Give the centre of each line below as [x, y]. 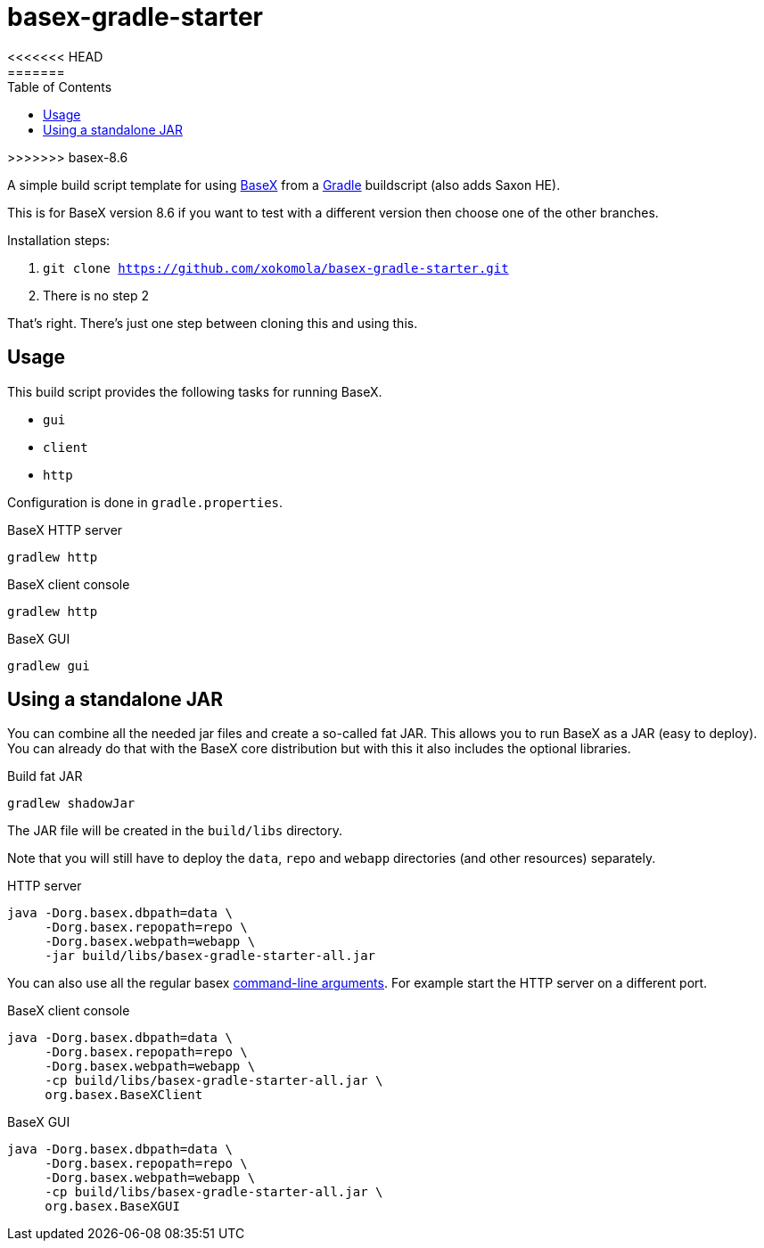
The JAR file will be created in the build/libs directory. [175, 831]
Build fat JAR [45, 776]
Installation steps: [59, 240]
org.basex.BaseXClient [124, 1095]
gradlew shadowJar [71, 804]
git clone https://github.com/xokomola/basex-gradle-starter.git [276, 268]
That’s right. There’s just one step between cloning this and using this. [213, 323]
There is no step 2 [96, 295]
